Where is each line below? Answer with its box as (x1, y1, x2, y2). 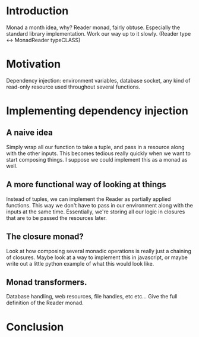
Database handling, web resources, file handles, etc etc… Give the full (6, 293, 178, 300)
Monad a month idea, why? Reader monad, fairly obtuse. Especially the (6, 24, 180, 31)
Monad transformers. (6, 277, 87, 287)
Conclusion (6, 320, 64, 333)
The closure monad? (6, 232, 84, 242)
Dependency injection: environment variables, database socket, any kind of (6, 77, 191, 84)
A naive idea (6, 128, 53, 138)
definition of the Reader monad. (6, 299, 84, 307)
